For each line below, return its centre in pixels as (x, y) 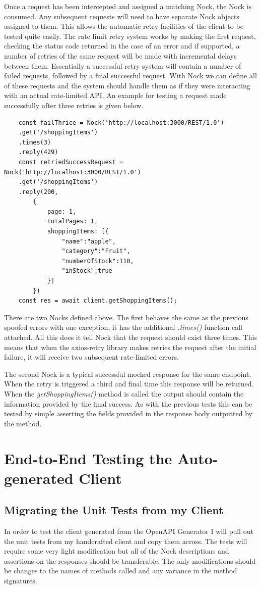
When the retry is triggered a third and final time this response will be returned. (129, 384)
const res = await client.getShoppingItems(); (98, 301)
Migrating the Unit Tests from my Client (114, 510)
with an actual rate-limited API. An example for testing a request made (115, 95)
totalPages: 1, (73, 222)
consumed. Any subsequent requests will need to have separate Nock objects (122, 16)
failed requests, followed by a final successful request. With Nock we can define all (130, 76)
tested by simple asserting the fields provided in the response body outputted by (128, 413)
